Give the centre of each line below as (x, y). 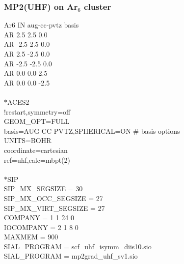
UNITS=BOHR (28, 140)
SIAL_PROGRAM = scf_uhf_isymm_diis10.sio (78, 246)
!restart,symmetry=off (37, 111)
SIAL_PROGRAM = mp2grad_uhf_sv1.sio (71, 256)
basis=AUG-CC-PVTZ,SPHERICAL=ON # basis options (92, 131)
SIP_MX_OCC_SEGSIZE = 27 (53, 198)
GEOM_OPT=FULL (37, 121)
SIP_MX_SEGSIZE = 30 (43, 189)
